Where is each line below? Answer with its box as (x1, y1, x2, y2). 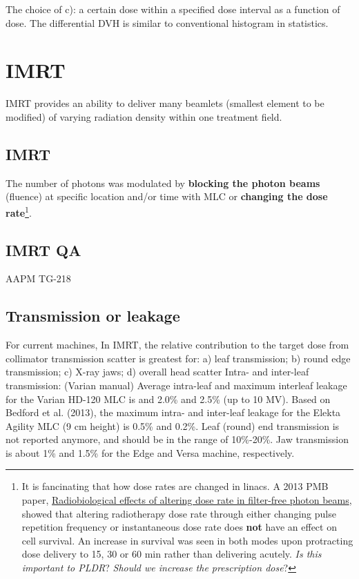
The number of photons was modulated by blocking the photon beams (6, 175, 320, 190)
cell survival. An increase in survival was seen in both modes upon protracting (21, 533, 353, 547)
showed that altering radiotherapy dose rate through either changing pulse (21, 506, 336, 520)
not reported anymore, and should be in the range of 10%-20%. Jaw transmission (6, 432, 349, 446)
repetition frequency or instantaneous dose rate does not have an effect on (21, 520, 337, 534)
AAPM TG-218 (6, 271, 71, 286)
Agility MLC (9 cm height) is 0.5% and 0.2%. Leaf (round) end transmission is (6, 418, 340, 433)
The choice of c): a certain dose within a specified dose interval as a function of (6, 2, 340, 16)
